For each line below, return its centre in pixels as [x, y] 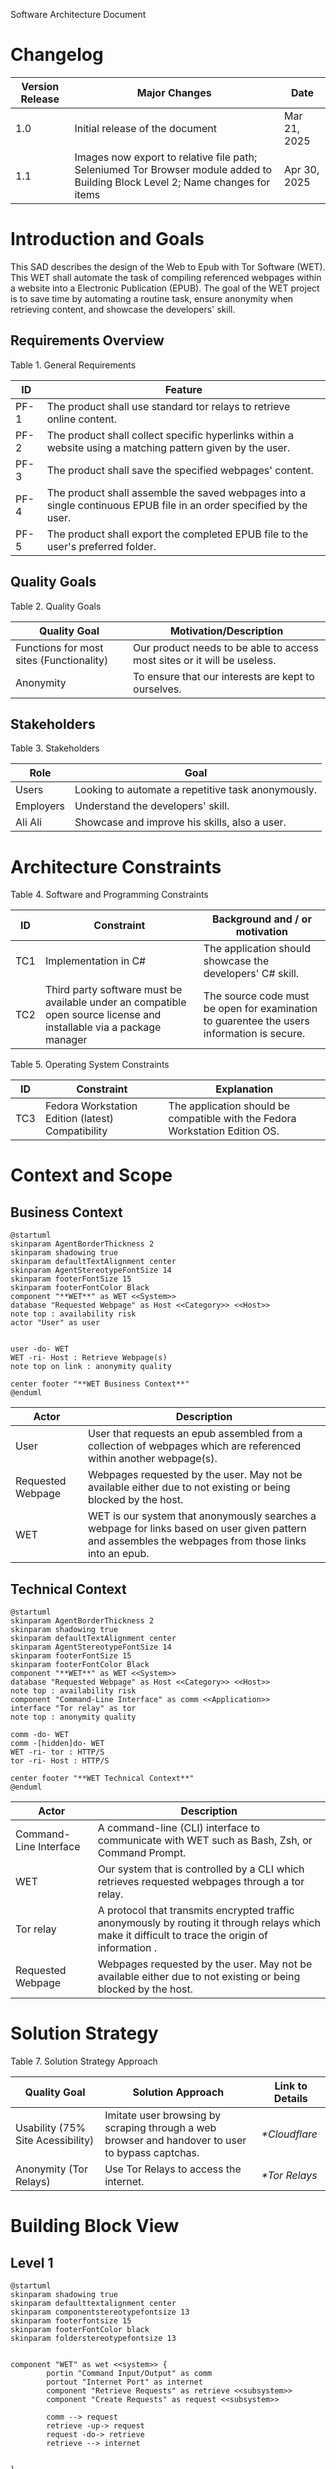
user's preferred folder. [101, 546]
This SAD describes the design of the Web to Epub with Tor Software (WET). [168, 266]
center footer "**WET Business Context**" [100, 1384]
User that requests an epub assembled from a [195, 1434]
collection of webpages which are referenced [194, 1446]
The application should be [229, 1106]
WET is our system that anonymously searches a [202, 1516]
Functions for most [59, 647]
